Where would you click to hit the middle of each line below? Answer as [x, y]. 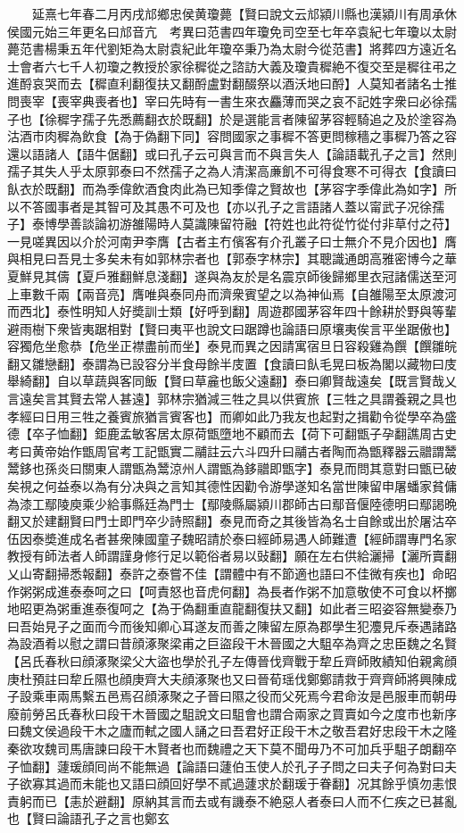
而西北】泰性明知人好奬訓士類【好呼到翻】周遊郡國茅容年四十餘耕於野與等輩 [232, 311]
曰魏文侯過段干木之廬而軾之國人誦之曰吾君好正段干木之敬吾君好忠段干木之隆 [232, 731]
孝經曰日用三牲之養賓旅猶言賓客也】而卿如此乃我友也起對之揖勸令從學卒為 [226, 416]
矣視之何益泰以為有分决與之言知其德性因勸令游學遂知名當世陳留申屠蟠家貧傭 [232, 486]
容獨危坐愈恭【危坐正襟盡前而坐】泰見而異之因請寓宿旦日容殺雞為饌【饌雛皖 [232, 346]
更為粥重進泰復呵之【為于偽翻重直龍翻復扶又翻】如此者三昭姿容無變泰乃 [244, 608]
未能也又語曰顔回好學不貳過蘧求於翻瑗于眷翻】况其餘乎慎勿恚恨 [269, 783]
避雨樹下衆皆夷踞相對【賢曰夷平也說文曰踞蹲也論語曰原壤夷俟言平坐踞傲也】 [232, 328]
